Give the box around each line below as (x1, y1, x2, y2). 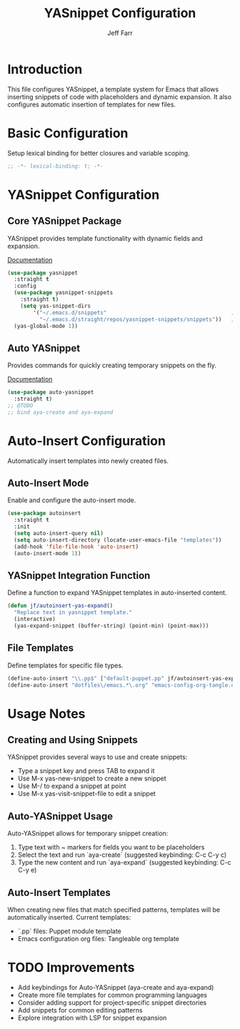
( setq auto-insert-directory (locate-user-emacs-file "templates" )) (14, 536, 222, 544)
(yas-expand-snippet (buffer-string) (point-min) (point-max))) (14, 622, 209, 630)
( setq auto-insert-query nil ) (14, 530, 104, 537)
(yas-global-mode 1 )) (14, 322, 79, 329)
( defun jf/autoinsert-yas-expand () (7, 602, 114, 610)
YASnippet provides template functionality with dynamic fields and (7, 234, 204, 242)
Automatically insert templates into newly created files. (7, 456, 169, 465)
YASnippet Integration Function (7, 570, 151, 582)
